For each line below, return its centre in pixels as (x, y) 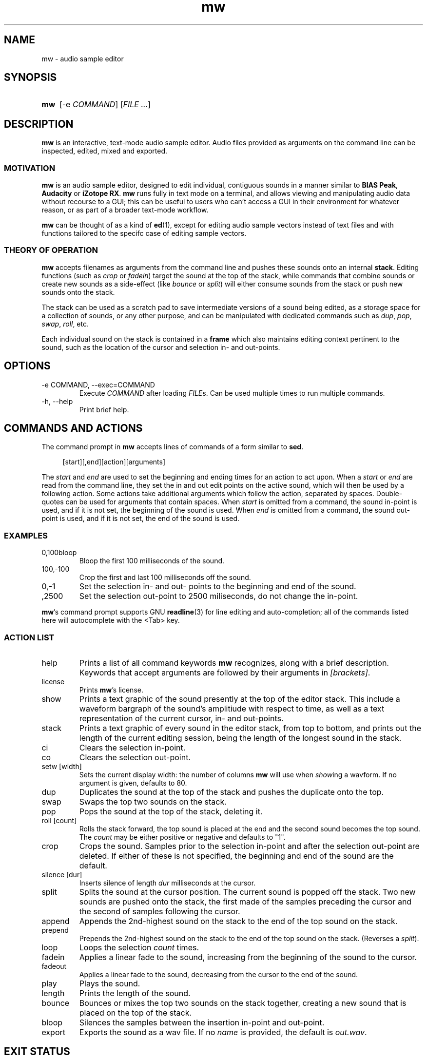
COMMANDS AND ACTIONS (73, 428)
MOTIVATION (30, 168)
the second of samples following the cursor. (160, 911)
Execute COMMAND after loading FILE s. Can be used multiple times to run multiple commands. (232, 393)
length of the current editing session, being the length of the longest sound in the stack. (240, 738)
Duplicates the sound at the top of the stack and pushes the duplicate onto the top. (232, 792)
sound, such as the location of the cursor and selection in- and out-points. (161, 347)
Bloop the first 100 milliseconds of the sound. (152, 561)
